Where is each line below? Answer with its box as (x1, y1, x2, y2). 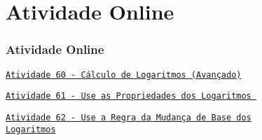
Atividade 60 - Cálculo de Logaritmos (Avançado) (6, 69, 242, 80)
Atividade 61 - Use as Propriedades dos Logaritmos (6, 91, 251, 101)
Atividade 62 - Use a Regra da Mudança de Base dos (6, 112, 251, 122)
